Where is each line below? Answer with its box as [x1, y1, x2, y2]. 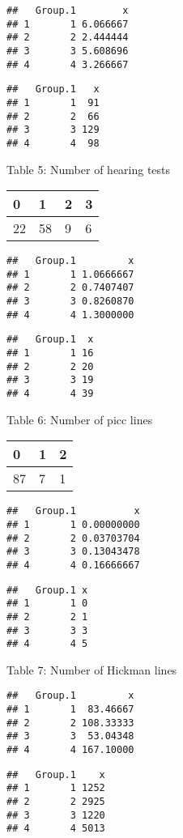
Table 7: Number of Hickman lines [6, 661, 177, 678]
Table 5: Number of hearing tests [6, 160, 171, 177]
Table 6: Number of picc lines [6, 410, 153, 428]
